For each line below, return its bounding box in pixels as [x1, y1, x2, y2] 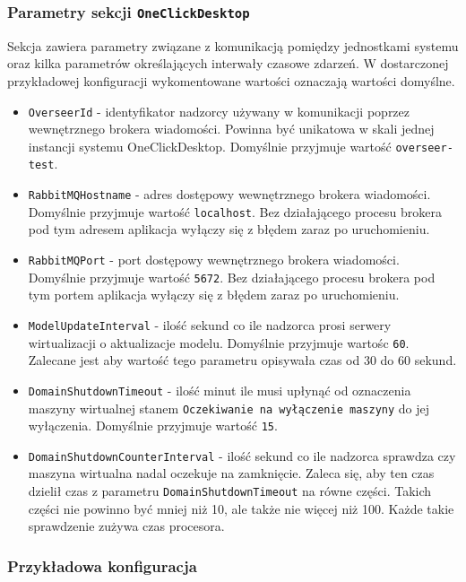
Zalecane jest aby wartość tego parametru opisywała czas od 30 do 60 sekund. [28, 351, 457, 369]
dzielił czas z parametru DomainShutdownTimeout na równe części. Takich [28, 482, 432, 500]
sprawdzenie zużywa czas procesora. [28, 517, 225, 535]
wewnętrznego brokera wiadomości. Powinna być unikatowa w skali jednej [28, 119, 435, 138]
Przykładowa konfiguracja [7, 554, 197, 577]
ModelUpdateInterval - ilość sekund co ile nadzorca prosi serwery [28, 315, 392, 334]
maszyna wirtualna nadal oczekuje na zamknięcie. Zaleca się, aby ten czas [28, 464, 435, 482]
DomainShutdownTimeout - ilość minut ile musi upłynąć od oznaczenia [28, 380, 411, 399]
